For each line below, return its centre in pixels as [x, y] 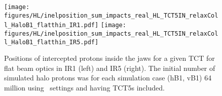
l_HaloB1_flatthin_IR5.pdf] [51, 42]
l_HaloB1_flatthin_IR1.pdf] [51, 25]
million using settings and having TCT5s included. [84, 88]
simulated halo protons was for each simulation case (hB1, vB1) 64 [108, 78]
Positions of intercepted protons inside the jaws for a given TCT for [109, 58]
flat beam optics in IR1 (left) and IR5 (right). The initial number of [110, 68]
